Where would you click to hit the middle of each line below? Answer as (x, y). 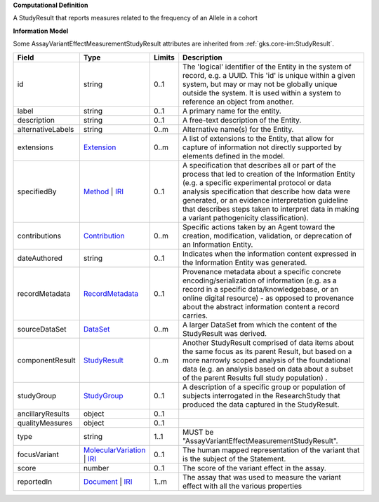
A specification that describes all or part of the (259, 165)
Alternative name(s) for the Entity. (238, 129)
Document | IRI (108, 482)
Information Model (41, 31)
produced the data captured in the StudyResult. (261, 405)
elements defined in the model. (234, 156)
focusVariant (38, 454)
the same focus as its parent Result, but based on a (267, 351)
